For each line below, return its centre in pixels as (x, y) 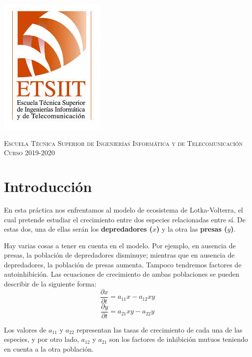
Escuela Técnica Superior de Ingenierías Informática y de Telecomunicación (123, 143)
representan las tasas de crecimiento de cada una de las (160, 329)
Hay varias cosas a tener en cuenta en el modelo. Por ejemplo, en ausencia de (120, 245)
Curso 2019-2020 (29, 153)
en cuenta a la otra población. (49, 348)
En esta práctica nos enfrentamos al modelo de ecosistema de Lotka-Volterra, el (124, 209)
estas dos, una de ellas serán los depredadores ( (78, 229)
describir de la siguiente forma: (50, 284)
